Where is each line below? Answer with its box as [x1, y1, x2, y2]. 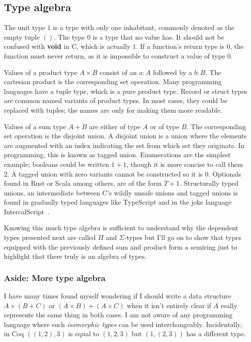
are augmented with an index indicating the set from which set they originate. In [4, 140, 245, 150]
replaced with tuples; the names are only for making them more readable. [4, 104, 222, 115]
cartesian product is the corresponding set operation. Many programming [4, 76, 222, 87]
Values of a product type [4, 67, 78, 77]
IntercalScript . [4, 206, 50, 216]
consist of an [99, 67, 137, 77]
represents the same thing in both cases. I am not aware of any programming [4, 310, 233, 320]
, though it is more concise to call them [126, 159, 243, 169]
